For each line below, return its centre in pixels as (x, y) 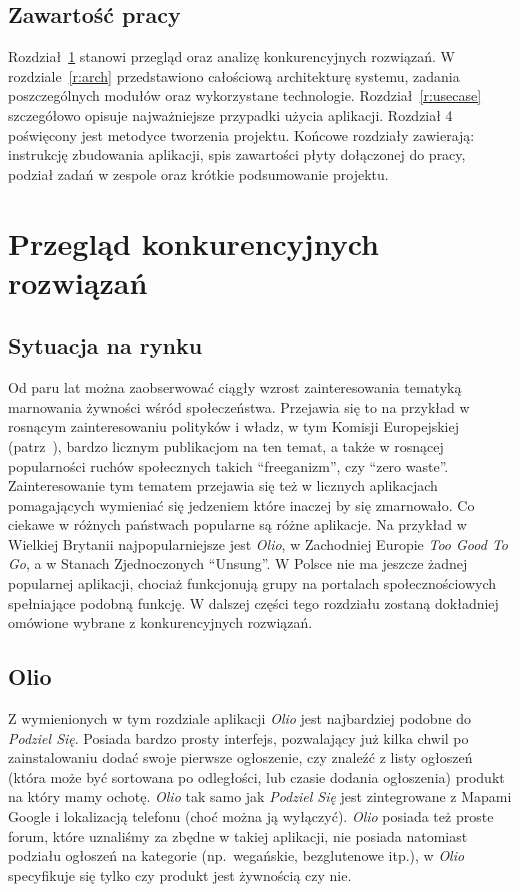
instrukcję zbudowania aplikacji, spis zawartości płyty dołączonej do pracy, (237, 154)
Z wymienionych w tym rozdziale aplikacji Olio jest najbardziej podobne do (240, 718)
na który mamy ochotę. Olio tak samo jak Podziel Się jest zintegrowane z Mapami (260, 796)
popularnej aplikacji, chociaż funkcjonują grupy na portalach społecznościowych (252, 583)
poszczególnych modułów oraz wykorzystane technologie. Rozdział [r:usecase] (245, 95)
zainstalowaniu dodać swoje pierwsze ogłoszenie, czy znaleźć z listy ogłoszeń (240, 757)
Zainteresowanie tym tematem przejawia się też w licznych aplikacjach (223, 485)
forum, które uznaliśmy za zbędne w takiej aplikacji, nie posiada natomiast (238, 835)
